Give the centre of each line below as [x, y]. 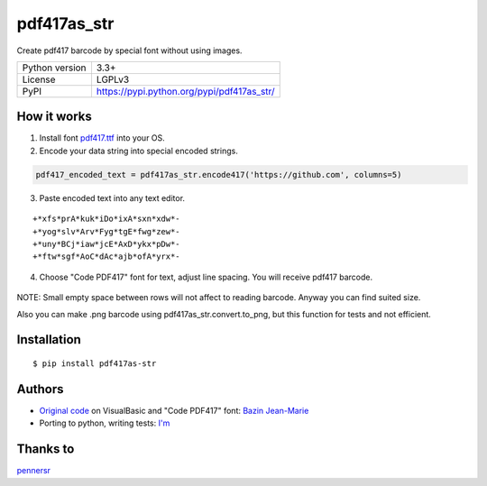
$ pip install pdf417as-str [95, 363]
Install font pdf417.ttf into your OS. [102, 138]
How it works [54, 117]
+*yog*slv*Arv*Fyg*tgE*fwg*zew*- [106, 231]
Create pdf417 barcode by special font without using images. [129, 50]
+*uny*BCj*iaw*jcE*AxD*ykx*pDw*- [106, 244]
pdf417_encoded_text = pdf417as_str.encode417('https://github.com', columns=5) [219, 174]
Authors [40, 389]
